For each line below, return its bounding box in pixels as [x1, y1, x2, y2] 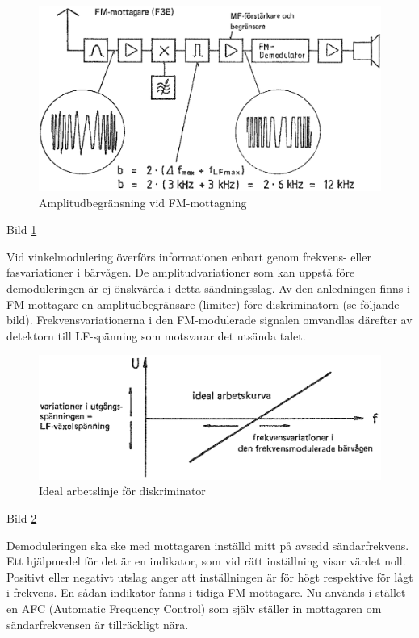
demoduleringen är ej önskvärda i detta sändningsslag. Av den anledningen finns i [6, 279, 410, 296]
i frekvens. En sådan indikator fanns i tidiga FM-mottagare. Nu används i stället [6, 584, 406, 601]
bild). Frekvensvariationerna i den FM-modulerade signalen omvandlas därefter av [6, 311, 413, 328]
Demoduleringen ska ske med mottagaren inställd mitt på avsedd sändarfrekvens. [6, 536, 409, 553]
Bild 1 [6, 221, 37, 238]
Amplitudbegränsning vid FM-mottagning [39, 194, 247, 211]
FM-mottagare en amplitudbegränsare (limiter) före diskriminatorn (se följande [6, 295, 400, 312]
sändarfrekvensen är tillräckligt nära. [6, 615, 189, 632]
